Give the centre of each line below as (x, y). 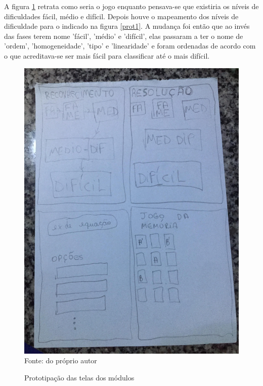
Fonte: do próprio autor (61, 360)
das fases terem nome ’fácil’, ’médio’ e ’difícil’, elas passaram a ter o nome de (124, 36)
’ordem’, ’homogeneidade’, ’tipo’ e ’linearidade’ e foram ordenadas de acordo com (130, 46)
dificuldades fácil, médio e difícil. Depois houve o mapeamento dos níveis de (121, 16)
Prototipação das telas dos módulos (79, 378)
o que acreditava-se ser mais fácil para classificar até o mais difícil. (107, 55)
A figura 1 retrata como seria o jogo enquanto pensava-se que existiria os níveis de (131, 6)
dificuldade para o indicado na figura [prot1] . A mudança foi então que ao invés (127, 26)
